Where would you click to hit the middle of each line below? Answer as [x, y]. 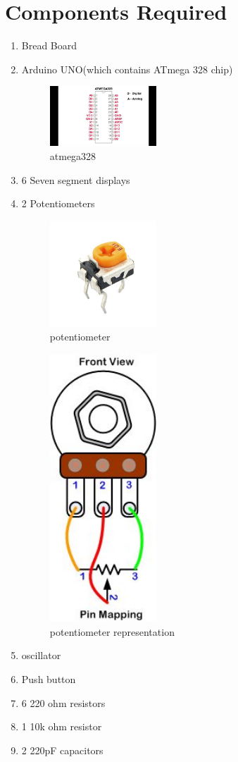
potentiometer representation [112, 631]
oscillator [41, 655]
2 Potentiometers [58, 203]
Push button [49, 679]
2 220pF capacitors [62, 750]
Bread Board [49, 45]
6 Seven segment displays [76, 179]
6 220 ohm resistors [63, 702]
